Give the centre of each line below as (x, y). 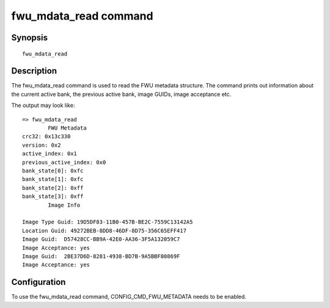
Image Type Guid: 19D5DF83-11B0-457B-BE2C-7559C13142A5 (108, 222)
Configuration (38, 282)
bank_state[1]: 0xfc (53, 179)
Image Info (64, 205)
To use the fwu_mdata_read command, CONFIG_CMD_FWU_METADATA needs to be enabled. (129, 297)
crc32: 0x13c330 (46, 137)
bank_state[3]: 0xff (53, 196)
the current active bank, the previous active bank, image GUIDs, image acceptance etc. (121, 94)
